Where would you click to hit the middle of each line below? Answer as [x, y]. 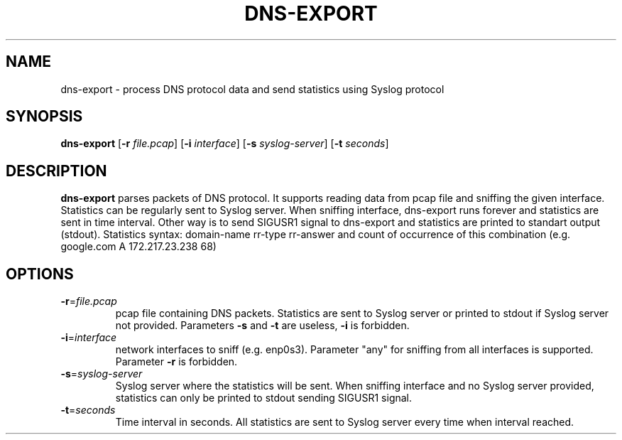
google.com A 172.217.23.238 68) [138, 247]
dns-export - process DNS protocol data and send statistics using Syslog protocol [252, 89]
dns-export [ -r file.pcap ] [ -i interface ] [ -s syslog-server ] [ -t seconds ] [225, 144]
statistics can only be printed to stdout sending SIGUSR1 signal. [264, 398]
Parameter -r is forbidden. [176, 362]
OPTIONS [40, 274]
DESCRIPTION [56, 171]
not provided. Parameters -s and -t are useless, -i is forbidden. [262, 326]
